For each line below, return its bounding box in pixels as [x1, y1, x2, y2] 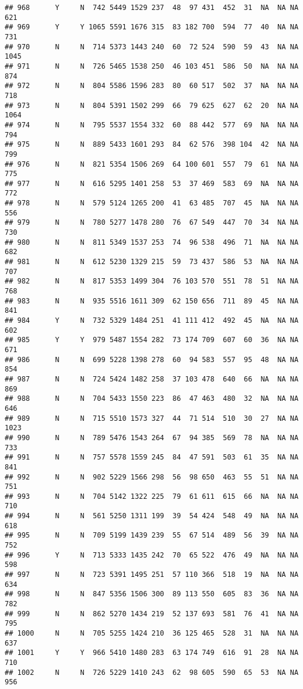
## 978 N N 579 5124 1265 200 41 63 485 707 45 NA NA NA [5, 199, 299, 208]
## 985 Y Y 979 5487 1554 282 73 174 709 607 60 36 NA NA [5, 336, 299, 344]
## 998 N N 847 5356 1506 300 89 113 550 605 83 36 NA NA [5, 590, 299, 599]
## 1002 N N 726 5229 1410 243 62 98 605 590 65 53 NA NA [5, 668, 299, 677]
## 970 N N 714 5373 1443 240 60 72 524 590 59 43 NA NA [5, 42, 299, 51]
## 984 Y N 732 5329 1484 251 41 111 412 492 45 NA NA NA [5, 316, 299, 325]
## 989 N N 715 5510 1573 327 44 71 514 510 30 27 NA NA [5, 414, 299, 423]
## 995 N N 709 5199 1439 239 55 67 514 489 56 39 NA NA [5, 531, 299, 540]
